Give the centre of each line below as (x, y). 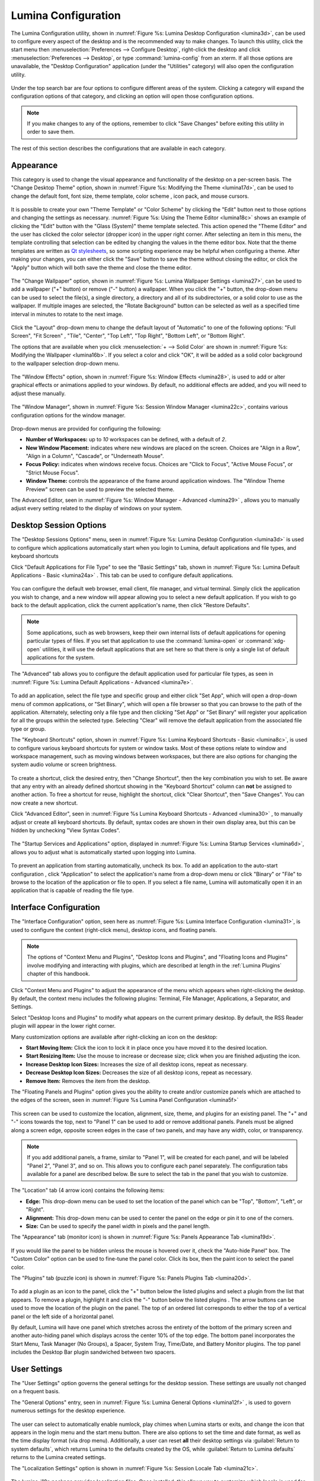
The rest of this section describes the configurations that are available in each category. (119, 148)
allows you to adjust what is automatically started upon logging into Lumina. (103, 852)
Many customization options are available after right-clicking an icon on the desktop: (114, 1037)
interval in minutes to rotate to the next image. (67, 314)
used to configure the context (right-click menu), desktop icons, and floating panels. (114, 929)
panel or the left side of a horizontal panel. (63, 1316)
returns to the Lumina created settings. (58, 1457)
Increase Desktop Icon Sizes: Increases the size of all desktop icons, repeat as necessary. (137, 1064)
